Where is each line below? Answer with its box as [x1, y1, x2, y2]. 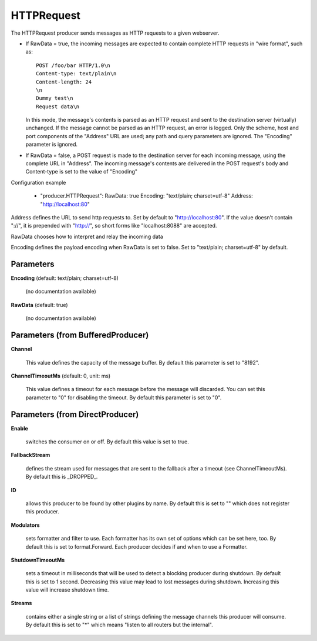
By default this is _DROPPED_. [25, 473, 98, 480]
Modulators [11, 521, 41, 529]
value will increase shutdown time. [25, 586, 109, 593]
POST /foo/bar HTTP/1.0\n [36, 62, 111, 69]
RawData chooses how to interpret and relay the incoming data [11, 233, 164, 240]
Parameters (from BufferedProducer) [11, 330, 149, 340]
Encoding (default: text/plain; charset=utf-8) [11, 275, 119, 282]
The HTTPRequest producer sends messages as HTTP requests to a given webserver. [11, 29, 220, 36]
